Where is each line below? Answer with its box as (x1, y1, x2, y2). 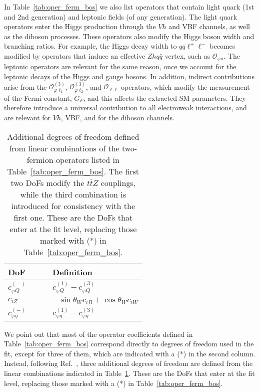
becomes (209, 41, 235, 51)
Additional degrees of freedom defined (7, 130, 139, 142)
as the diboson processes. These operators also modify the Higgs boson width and (4, 31, 254, 41)
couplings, (100, 176, 136, 188)
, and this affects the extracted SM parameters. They (83, 92, 246, 103)
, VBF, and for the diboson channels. (60, 112, 174, 123)
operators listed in (55, 153, 119, 165)
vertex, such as (164, 50, 210, 61)
